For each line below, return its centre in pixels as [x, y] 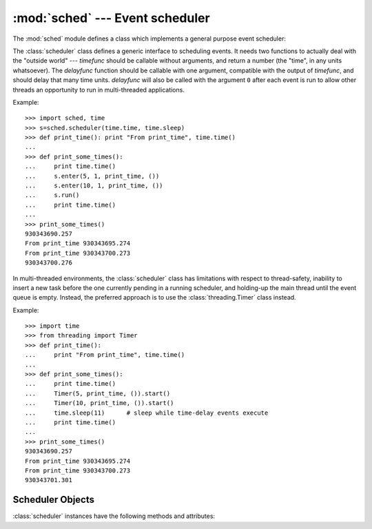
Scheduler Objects [53, 500]
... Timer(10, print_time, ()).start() [100, 403]
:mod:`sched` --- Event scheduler [111, 18]
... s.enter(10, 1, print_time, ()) [94, 186]
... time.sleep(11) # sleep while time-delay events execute [147, 413]
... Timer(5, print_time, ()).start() [98, 393]
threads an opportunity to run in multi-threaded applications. [99, 90]
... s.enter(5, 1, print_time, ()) [92, 176]
